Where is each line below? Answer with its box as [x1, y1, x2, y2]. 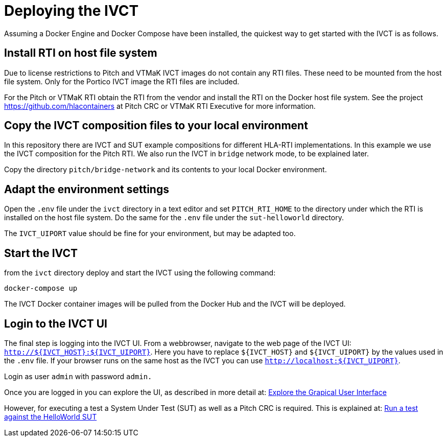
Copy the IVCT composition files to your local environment [4, 119, 308, 132]
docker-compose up [4, 284, 78, 293]
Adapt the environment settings [4, 182, 169, 196]
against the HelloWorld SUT [4, 412, 97, 421]
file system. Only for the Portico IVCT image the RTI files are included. [4, 77, 240, 86]
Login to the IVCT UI [4, 317, 107, 330]
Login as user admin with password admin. [4, 372, 152, 381]
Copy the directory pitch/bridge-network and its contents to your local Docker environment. [4, 165, 327, 174]
